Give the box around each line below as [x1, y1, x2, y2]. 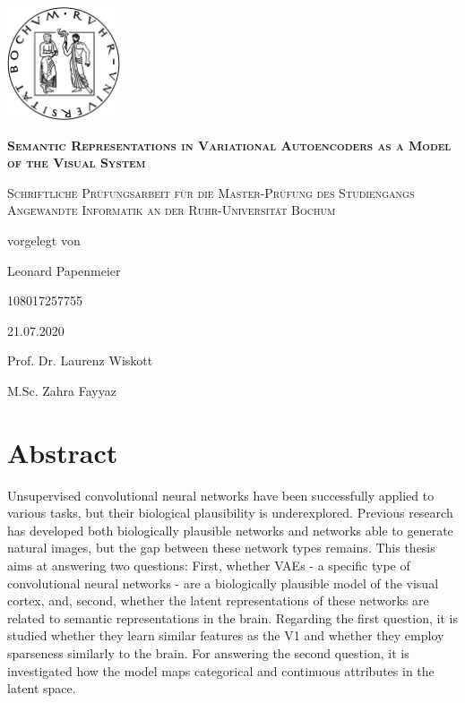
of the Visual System [7, 153, 146, 172]
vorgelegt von [7, 230, 81, 249]
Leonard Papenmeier [7, 261, 121, 279]
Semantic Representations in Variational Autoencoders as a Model [7, 135, 452, 154]
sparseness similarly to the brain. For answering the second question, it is [7, 644, 409, 662]
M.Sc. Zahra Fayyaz [7, 381, 116, 399]
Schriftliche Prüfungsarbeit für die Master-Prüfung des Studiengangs [7, 183, 415, 201]
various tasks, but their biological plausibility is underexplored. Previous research [7, 503, 453, 522]
